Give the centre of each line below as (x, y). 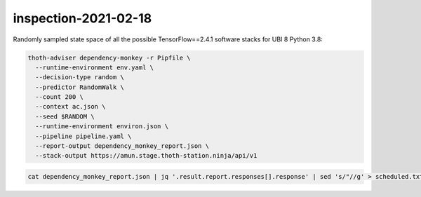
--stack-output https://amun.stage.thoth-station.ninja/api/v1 (146, 156)
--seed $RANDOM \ (65, 116)
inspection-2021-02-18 (82, 18)
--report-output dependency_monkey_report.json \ (122, 146)
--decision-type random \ (80, 77)
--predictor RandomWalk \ (80, 87)
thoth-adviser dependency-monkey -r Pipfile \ (109, 57)
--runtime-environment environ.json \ (102, 127)
